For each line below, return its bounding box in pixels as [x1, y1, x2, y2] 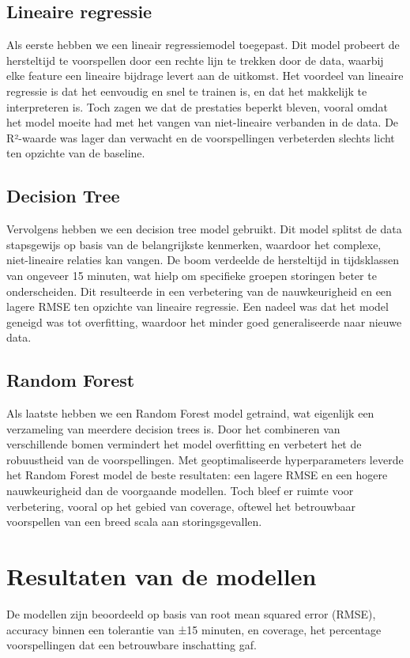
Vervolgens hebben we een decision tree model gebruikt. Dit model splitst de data [6, 221, 402, 237]
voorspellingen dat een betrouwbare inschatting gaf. [6, 637, 257, 653]
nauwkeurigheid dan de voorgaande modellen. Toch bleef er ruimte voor [6, 482, 354, 499]
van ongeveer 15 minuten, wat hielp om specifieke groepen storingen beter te [6, 267, 377, 283]
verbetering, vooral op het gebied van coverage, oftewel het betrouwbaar [6, 497, 356, 514]
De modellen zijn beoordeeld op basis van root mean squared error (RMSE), [6, 605, 376, 622]
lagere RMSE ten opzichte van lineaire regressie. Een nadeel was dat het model [6, 298, 389, 315]
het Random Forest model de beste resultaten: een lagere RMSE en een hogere [6, 467, 388, 483]
